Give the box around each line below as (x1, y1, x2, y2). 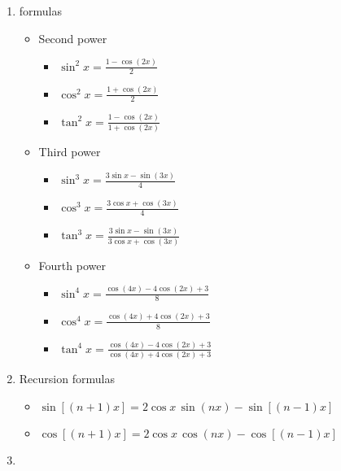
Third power (38, 143, 101, 160)
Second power (38, 29, 107, 46)
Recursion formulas (19, 370, 115, 387)
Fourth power (38, 256, 106, 273)
